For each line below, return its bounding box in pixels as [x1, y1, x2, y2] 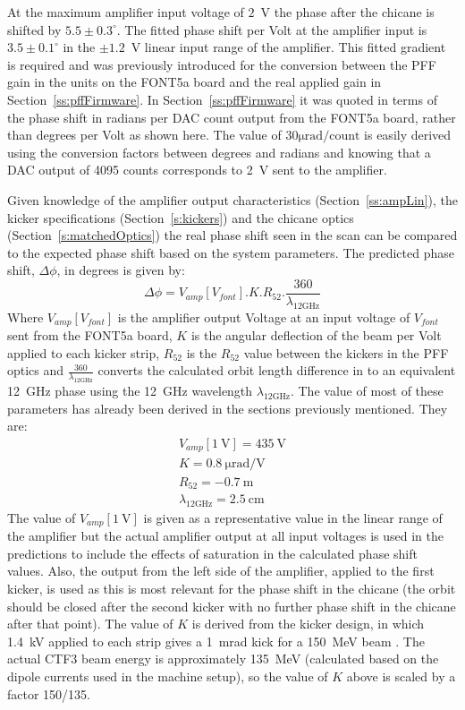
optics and [7, 361, 64, 380]
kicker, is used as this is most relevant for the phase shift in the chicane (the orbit [7, 579, 456, 598]
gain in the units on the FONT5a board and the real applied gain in [7, 73, 382, 91]
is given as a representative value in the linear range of [143, 508, 443, 526]
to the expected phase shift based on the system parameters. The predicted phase [7, 243, 454, 261]
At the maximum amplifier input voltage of [7, 3, 244, 21]
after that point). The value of [7, 614, 173, 633]
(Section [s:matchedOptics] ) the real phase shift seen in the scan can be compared [7, 226, 458, 244]
